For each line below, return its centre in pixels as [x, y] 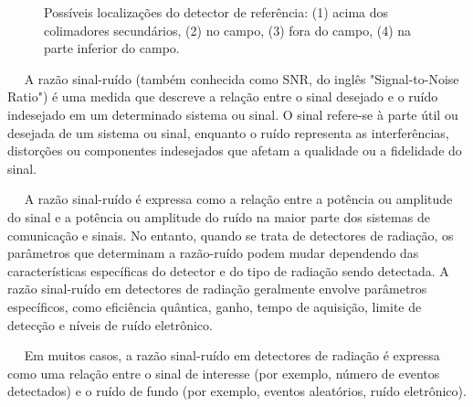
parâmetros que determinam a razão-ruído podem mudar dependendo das [213, 253]
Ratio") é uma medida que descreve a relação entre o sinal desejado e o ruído [223, 96]
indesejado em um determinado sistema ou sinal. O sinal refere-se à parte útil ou [233, 114]
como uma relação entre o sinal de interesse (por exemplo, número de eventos [224, 373]
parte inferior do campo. [112, 48]
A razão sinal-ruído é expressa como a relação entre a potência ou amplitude [238, 199]
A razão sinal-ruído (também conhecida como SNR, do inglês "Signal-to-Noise [242, 78]
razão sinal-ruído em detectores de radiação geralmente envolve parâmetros [217, 289]
